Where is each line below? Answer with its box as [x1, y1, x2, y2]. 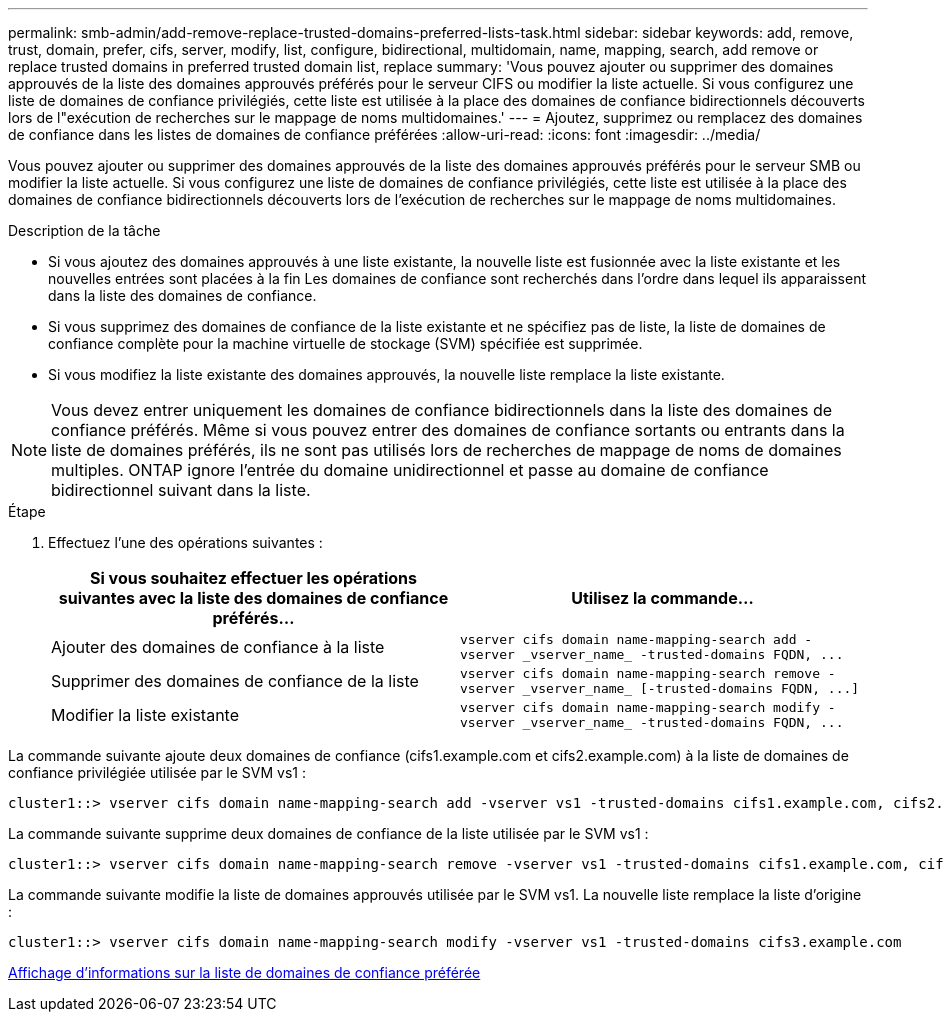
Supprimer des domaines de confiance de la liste [51, 671, 419, 691]
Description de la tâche [8, 222, 161, 239]
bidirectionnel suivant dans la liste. [51, 480, 311, 500]
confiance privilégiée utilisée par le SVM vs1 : [8, 764, 306, 781]
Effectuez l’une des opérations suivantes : [48, 534, 323, 551]
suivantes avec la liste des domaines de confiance [58, 588, 449, 608]
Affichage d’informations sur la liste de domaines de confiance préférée [8, 964, 481, 981]
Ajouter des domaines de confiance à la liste [51, 637, 385, 657]
